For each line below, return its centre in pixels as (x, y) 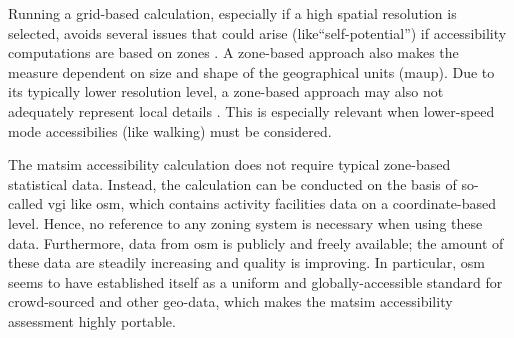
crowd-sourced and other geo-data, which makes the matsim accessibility (230, 301)
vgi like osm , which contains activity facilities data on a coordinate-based (272, 203)
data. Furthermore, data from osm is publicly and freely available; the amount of (256, 242)
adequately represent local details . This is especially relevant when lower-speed (251, 110)
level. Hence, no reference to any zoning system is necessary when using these (245, 222)
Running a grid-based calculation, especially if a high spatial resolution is (232, 13)
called (25, 203)
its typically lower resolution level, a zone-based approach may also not (226, 91)
